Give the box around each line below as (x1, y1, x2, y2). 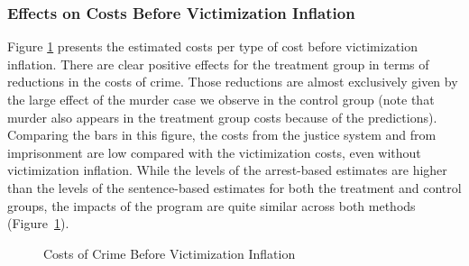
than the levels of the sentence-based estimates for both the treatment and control (7, 178, 462, 197)
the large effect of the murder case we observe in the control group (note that (7, 90, 435, 108)
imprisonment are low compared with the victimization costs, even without (7, 142, 421, 161)
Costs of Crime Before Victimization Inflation (43, 243, 296, 262)
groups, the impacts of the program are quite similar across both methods (7, 196, 416, 215)
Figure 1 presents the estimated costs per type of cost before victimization (7, 37, 418, 56)
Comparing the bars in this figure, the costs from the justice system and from (7, 125, 437, 144)
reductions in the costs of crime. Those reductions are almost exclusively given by (7, 72, 458, 91)
